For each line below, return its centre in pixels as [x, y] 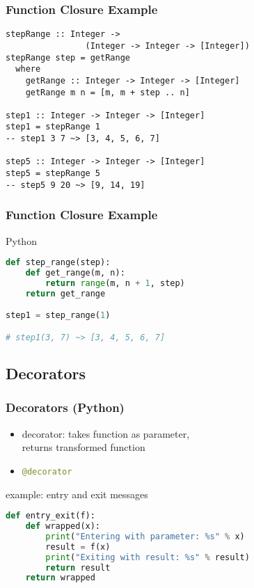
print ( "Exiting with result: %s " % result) [148, 557]
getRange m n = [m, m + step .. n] [108, 92]
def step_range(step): [58, 263]
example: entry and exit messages [77, 494]
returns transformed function [84, 447]
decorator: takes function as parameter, [106, 433]
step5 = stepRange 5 [53, 174]
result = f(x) [78, 547]
